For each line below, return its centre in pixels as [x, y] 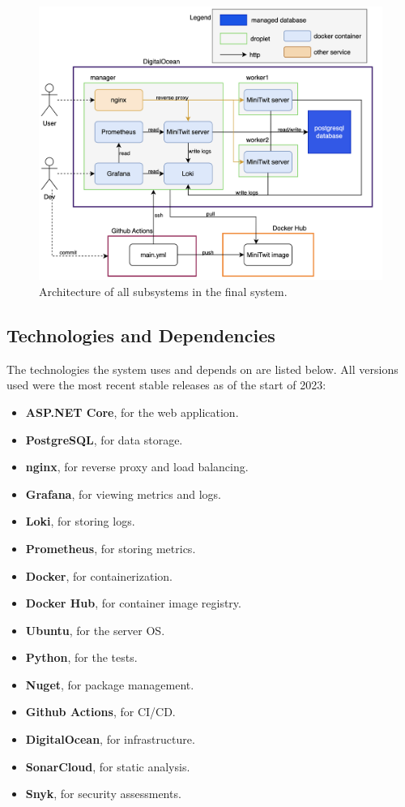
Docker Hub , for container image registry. [133, 603]
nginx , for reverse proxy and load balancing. [137, 467]
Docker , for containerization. [99, 575]
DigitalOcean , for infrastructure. [110, 739]
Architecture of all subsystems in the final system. [163, 291]
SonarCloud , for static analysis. [108, 766]
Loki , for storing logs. [80, 521]
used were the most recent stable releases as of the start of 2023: [166, 385]
